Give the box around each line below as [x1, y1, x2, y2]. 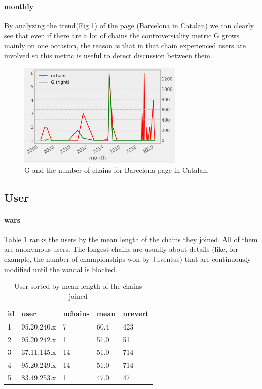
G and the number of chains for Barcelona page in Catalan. [24, 164, 209, 175]
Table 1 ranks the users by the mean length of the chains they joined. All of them [4, 233, 258, 244]
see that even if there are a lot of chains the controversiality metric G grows [4, 30, 240, 41]
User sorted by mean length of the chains [14, 281, 142, 291]
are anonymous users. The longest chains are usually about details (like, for [4, 244, 238, 254]
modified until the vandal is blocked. [4, 263, 117, 274]
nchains [63, 308, 90, 319]
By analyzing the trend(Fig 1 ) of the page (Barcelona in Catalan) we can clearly [4, 20, 254, 31]
